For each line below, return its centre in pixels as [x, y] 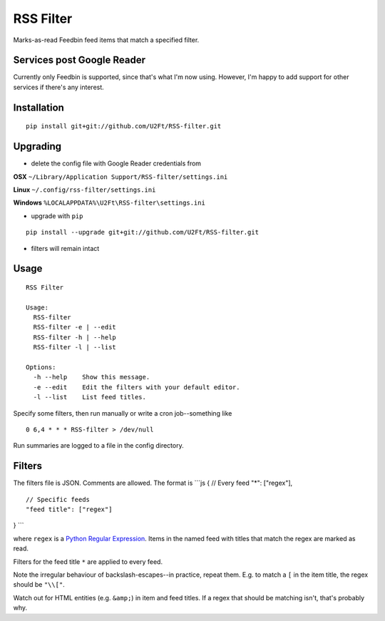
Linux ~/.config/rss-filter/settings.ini [84, 190]
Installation [38, 107]
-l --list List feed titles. [89, 397]
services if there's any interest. [59, 87]
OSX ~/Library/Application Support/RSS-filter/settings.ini [120, 176]
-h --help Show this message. [92, 377]
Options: [41, 368]
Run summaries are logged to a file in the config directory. [99, 446]
